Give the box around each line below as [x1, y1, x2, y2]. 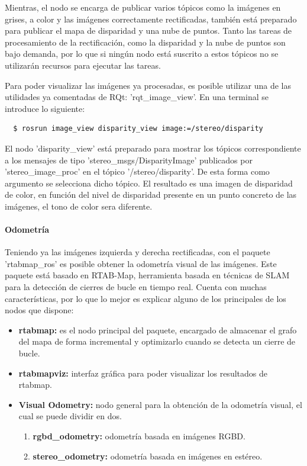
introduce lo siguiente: [5, 102, 85, 114]
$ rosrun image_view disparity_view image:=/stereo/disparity [13, 124, 263, 133]
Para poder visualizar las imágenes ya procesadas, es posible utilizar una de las [5, 79, 291, 91]
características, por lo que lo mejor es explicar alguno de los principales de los [5, 292, 286, 304]
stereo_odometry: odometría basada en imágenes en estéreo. [33, 449, 263, 462]
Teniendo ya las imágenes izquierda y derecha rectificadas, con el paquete [5, 246, 270, 258]
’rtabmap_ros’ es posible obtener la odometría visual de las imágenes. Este [5, 257, 277, 269]
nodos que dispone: [5, 304, 74, 316]
